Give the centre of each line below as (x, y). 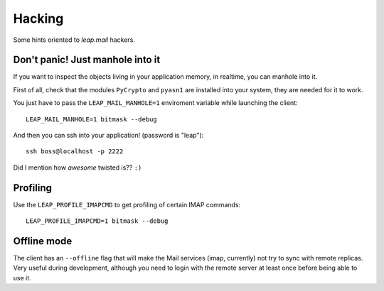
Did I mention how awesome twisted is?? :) (78, 168)
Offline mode (43, 241)
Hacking (38, 18)
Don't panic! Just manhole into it (87, 60)
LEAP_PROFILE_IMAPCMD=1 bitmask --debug (97, 221)
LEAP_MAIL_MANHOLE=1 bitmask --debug (92, 119)
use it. (22, 278)
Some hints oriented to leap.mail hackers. (74, 40)
